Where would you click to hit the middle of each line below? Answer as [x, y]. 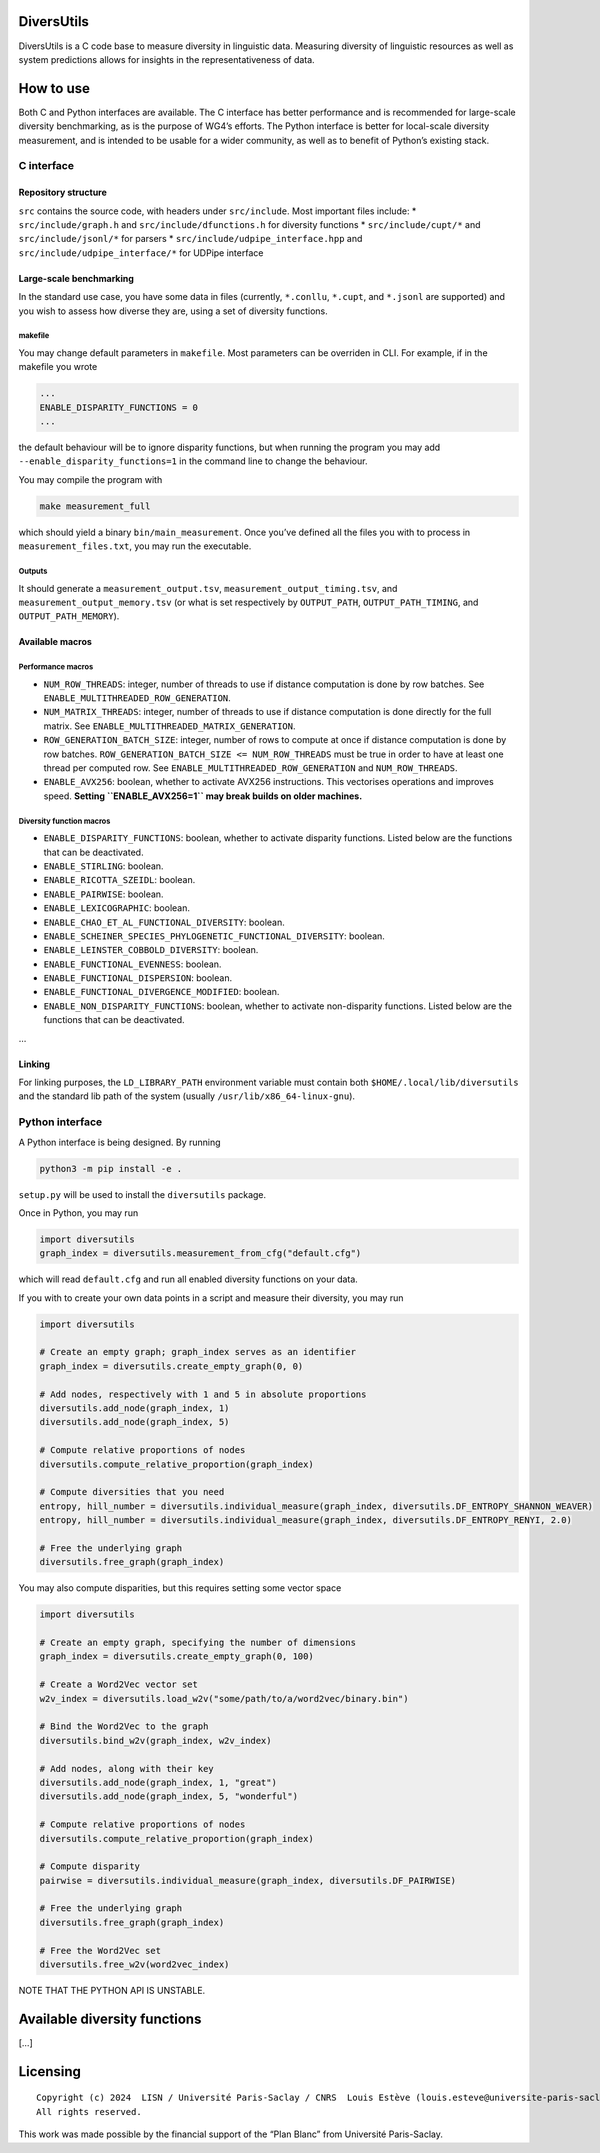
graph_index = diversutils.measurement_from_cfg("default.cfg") [200, 1253]
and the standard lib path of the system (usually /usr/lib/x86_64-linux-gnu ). [186, 1096]
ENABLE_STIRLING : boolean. [103, 866]
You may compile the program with [90, 479]
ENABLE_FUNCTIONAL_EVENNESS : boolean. [132, 964]
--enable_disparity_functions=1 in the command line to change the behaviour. [193, 461]
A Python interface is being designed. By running [119, 1142]
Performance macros [56, 667]
